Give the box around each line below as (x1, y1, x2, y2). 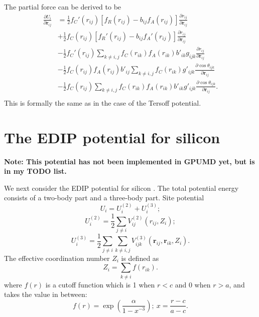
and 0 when (175, 279, 211, 289)
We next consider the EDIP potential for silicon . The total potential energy (4, 182, 239, 193)
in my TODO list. (4, 166, 67, 176)
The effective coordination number (4, 252, 110, 263)
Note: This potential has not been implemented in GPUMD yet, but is (4, 156, 255, 166)
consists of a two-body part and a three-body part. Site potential (4, 192, 204, 203)
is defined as (121, 252, 159, 263)
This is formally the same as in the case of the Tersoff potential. (4, 97, 201, 108)
